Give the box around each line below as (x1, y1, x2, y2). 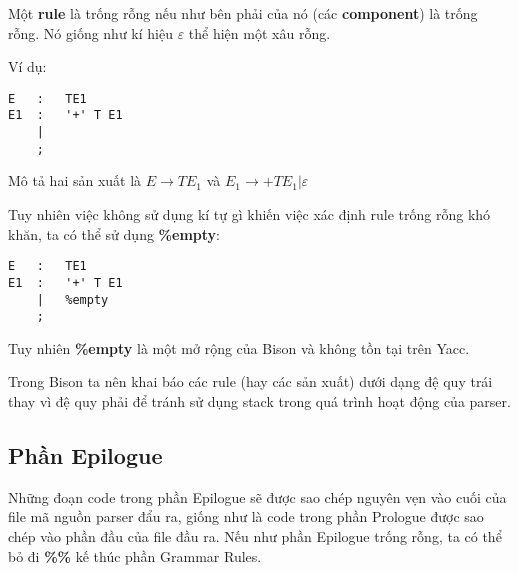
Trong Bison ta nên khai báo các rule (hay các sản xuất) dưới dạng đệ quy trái (8, 371, 493, 392)
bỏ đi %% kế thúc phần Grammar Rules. (8, 545, 262, 566)
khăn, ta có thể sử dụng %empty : (8, 223, 220, 244)
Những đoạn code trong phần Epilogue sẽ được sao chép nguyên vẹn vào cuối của (8, 486, 507, 507)
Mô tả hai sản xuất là (8, 170, 142, 191)
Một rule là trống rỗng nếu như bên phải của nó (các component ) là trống (8, 3, 478, 23)
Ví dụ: (8, 56, 47, 77)
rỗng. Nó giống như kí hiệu (8, 22, 173, 43)
